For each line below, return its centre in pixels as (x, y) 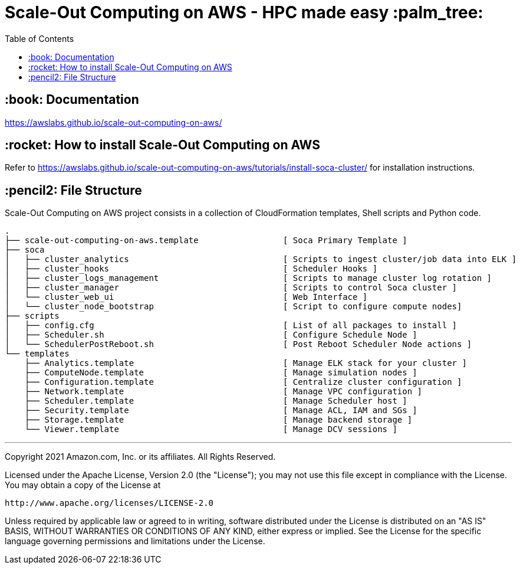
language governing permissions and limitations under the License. (135, 541)
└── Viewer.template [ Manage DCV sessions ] (211, 429)
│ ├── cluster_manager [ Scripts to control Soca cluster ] (231, 288)
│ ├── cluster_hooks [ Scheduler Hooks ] (191, 269)
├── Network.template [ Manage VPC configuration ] (223, 392)
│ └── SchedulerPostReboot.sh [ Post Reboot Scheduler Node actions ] (238, 344)
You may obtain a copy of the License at (83, 485)
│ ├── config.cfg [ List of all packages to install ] (231, 326)
